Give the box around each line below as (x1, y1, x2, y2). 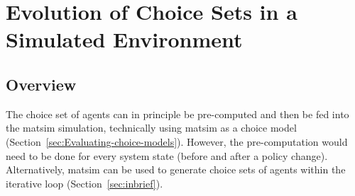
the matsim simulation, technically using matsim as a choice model (6, 120, 297, 135)
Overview (6, 73, 77, 95)
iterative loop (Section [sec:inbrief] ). (6, 175, 163, 190)
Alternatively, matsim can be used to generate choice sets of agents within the (6, 162, 346, 177)
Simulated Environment (6, 25, 243, 54)
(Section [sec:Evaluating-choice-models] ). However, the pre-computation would (6, 134, 348, 149)
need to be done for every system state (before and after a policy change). (6, 148, 328, 163)
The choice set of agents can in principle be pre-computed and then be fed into (6, 106, 349, 121)
